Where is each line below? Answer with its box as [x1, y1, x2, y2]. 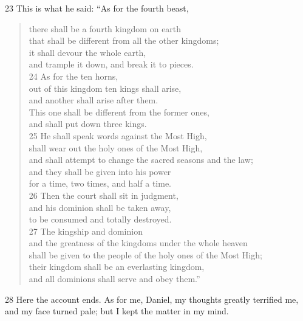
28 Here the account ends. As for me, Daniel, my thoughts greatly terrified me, [5, 292, 299, 305]
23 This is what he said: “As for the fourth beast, [5, 2, 189, 14]
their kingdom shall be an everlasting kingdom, [29, 260, 205, 273]
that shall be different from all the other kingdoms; [29, 34, 219, 47]
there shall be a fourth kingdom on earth [29, 22, 182, 35]
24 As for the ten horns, [29, 69, 118, 82]
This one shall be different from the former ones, [29, 105, 209, 118]
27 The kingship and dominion [29, 224, 143, 237]
